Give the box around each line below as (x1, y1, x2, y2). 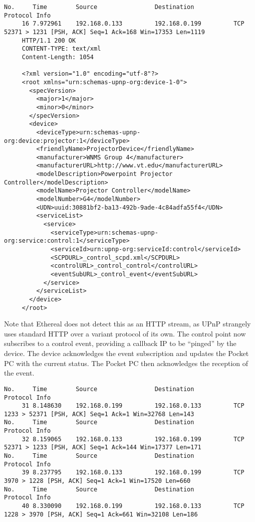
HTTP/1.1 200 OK (22, 37, 76, 44)
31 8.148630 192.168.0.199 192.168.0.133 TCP (22, 402, 244, 410)
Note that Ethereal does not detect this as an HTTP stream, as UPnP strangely (4, 318, 251, 329)
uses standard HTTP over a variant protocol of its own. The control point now (4, 328, 246, 338)
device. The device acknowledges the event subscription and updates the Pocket (4, 348, 249, 359)
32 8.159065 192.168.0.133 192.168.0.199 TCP (22, 435, 244, 443)
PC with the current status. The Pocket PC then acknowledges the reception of (4, 358, 248, 368)
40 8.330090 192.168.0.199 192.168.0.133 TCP (22, 502, 244, 510)
